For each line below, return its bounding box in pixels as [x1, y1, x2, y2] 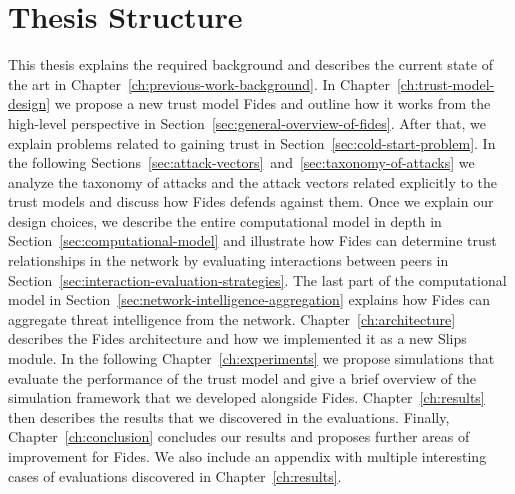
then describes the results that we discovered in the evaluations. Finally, [8, 406, 450, 427]
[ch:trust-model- [396, 73, 495, 94]
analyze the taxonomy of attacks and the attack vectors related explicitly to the [8, 171, 498, 192]
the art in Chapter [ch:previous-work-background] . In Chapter [8, 73, 390, 94]
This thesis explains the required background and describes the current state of [8, 54, 493, 75]
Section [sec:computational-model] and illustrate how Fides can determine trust [8, 230, 497, 251]
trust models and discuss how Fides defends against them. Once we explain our [8, 191, 494, 212]
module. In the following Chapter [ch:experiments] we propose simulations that [8, 348, 495, 369]
